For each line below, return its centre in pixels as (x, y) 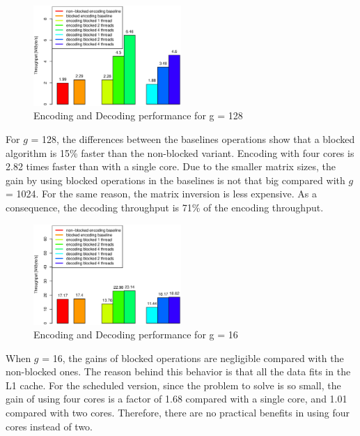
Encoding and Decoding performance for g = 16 (136, 334)
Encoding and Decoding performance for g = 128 (138, 115)
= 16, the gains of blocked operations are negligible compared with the (193, 358)
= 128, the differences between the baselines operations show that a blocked (193, 139)
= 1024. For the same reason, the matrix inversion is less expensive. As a (161, 194)
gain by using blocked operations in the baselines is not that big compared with (175, 180)
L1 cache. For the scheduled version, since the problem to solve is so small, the (173, 385)
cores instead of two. (49, 426)
